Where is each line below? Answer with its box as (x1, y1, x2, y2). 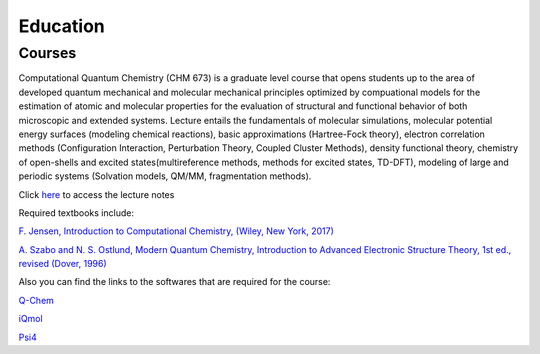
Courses (18, 44, 77, 62)
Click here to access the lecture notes (18, 188, 175, 200)
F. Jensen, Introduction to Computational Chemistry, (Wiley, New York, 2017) (18, 225, 335, 237)
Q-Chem (18, 294, 55, 306)
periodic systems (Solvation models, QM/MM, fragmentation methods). (18, 170, 312, 182)
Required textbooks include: (18, 206, 135, 219)
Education (18, 15, 105, 37)
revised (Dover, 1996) (18, 258, 107, 270)
